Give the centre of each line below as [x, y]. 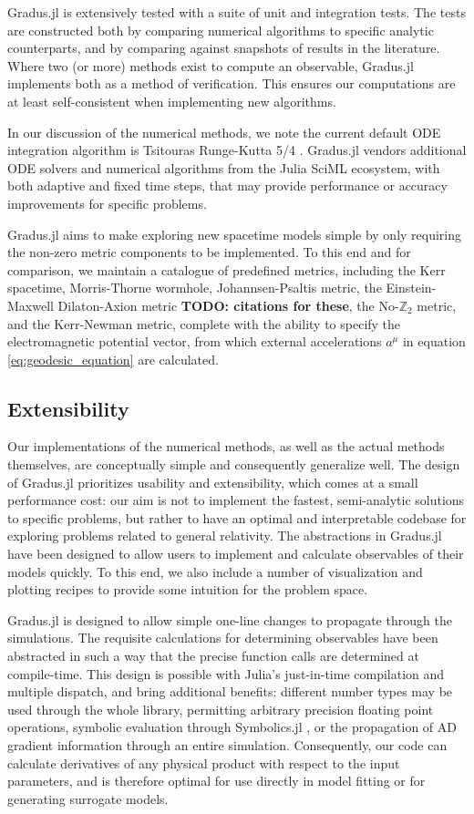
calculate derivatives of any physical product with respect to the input [204, 762]
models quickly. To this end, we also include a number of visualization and [215, 571]
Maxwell [31, 305]
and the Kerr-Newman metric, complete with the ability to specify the [204, 323]
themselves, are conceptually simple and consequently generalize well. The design [234, 464]
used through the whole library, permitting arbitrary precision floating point [221, 709]
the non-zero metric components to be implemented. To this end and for [209, 252]
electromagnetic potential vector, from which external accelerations [195, 341]
